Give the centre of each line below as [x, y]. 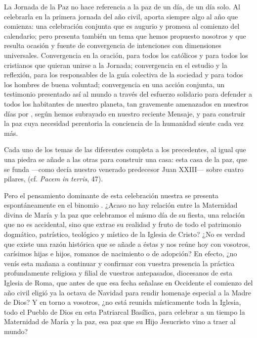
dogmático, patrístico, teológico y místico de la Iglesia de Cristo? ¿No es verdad [125, 234]
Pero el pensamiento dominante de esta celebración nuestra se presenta [111, 195]
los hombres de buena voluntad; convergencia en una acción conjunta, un [114, 84]
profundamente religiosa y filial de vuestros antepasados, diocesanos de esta [118, 273]
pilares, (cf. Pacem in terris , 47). [54, 179]
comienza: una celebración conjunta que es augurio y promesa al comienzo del [122, 26]
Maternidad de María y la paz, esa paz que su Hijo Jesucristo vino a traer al [120, 321]
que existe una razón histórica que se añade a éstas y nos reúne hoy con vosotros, [127, 244]
